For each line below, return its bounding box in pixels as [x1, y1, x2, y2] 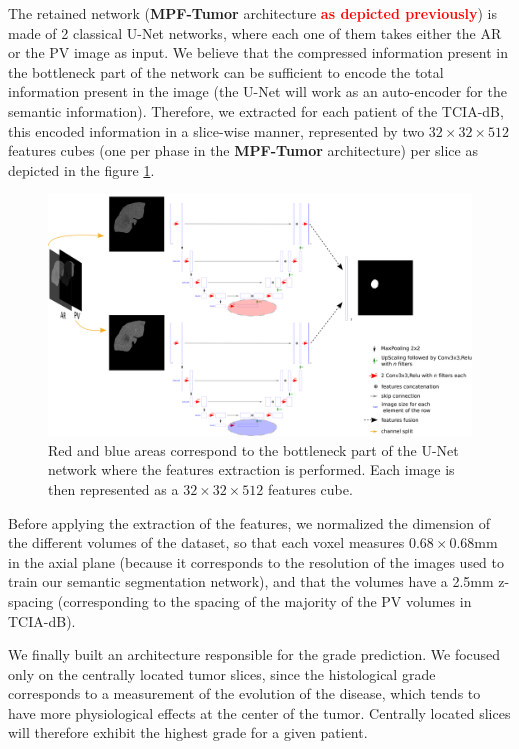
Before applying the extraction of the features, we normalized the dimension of [8, 512, 490, 533]
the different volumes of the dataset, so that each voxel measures [8, 532, 405, 553]
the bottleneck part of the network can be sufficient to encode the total [8, 61, 444, 82]
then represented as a [48, 478, 179, 499]
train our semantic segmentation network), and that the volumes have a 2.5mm [8, 571, 494, 592]
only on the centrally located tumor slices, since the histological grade [8, 663, 436, 684]
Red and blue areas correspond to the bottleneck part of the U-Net [48, 439, 459, 460]
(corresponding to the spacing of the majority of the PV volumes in [57, 590, 472, 611]
